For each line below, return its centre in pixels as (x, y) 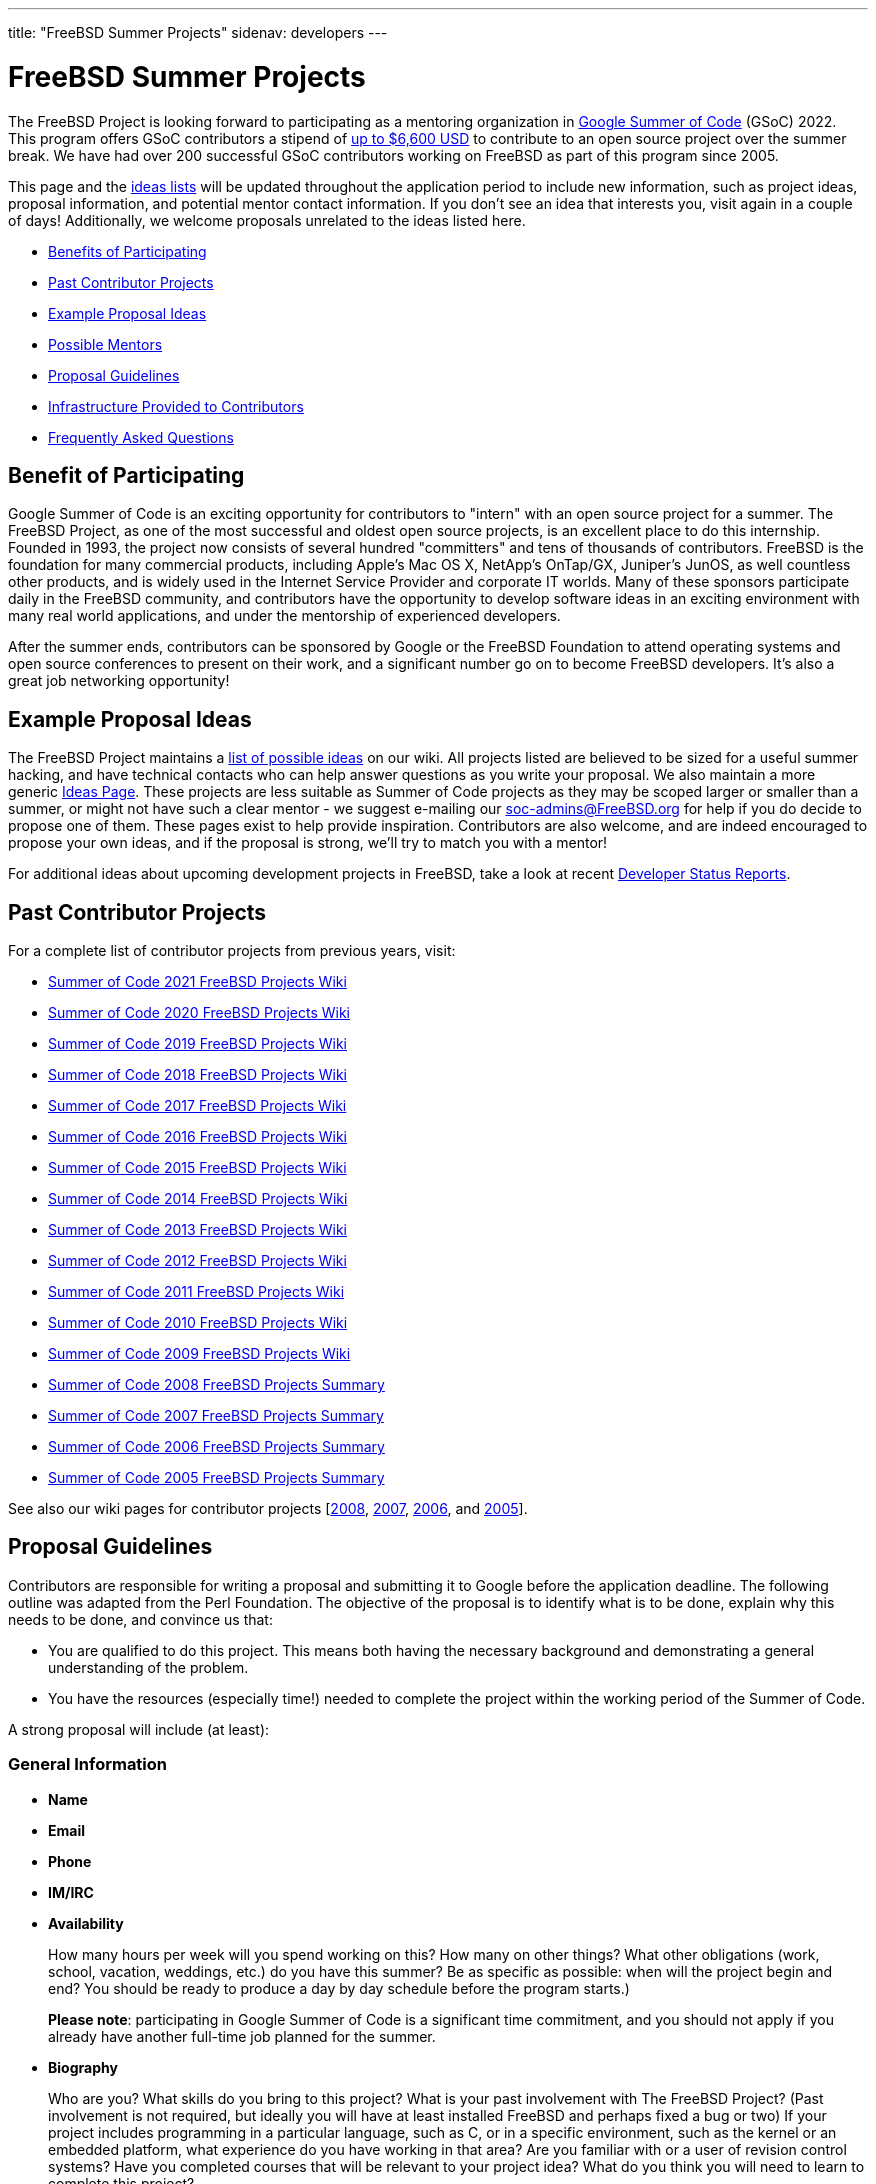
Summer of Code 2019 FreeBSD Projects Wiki (198, 1044)
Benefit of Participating (126, 475)
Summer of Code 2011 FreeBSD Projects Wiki (196, 1292)
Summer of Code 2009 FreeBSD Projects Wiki (199, 1354)
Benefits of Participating (127, 251)
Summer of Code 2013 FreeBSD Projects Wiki (197, 1230)
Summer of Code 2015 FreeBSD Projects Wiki (197, 1168)
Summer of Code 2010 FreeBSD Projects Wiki (198, 1323)
